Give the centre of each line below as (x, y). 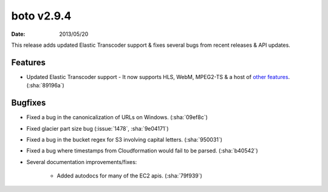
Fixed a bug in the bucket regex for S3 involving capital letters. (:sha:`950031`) (125, 139)
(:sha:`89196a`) (46, 86)
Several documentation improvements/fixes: (82, 162)
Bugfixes (29, 103)
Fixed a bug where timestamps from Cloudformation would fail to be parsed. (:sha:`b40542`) (142, 151)
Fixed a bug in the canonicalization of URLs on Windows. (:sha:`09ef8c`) (117, 117)
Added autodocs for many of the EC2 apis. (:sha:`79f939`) (130, 176)
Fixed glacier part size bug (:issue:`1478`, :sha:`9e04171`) (98, 128)
